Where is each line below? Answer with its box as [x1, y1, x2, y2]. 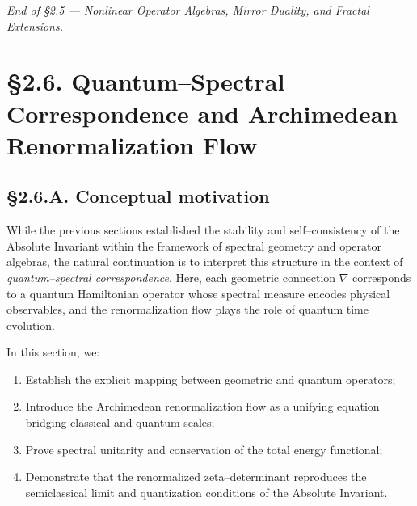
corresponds [352, 268, 411, 285]
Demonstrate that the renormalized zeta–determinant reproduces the [25, 468, 367, 485]
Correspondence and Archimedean [6, 96, 398, 129]
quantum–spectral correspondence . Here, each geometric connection [6, 268, 336, 285]
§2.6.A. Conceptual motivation [6, 183, 270, 209]
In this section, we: [6, 344, 100, 361]
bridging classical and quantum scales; [25, 414, 215, 431]
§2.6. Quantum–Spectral [6, 65, 285, 98]
